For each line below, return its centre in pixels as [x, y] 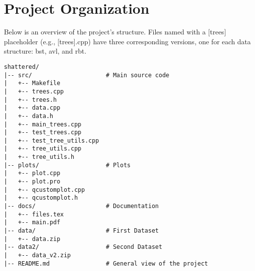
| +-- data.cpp [32, 108]
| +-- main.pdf [32, 223]
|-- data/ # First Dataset [81, 231]
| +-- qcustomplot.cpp [44, 190]
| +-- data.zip [32, 239]
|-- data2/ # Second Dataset [83, 247]
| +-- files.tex [34, 214]
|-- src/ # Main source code [87, 75]
